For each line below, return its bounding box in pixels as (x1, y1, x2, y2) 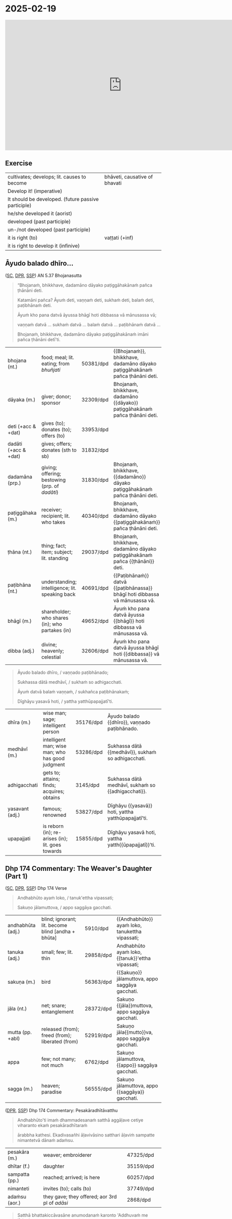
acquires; (43, 788, 64, 795)
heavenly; (41, 647, 64, 654)
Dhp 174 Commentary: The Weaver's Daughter (5, 864, 152, 873)
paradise (41, 1089, 62, 1096)
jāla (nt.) (7, 1005, 27, 1012)
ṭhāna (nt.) (7, 548, 32, 555)
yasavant (7, 805, 29, 812)
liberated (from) (41, 1038, 78, 1045)
